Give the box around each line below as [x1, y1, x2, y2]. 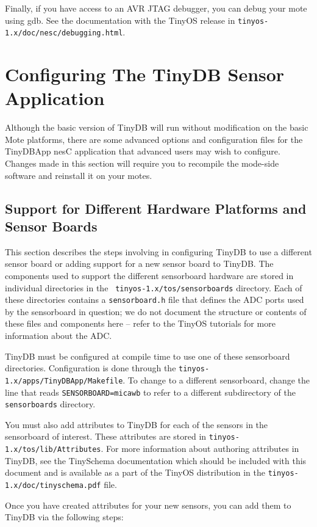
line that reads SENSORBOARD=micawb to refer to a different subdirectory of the [5, 385, 296, 398]
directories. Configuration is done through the [5, 362, 176, 374]
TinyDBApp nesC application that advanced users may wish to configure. [5, 145, 280, 158]
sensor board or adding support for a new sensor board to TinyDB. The [5, 257, 274, 270]
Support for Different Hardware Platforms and [5, 198, 307, 217]
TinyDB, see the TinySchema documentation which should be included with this [5, 454, 307, 467]
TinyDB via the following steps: [5, 511, 124, 523]
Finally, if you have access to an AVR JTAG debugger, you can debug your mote [5, 2, 307, 14]
